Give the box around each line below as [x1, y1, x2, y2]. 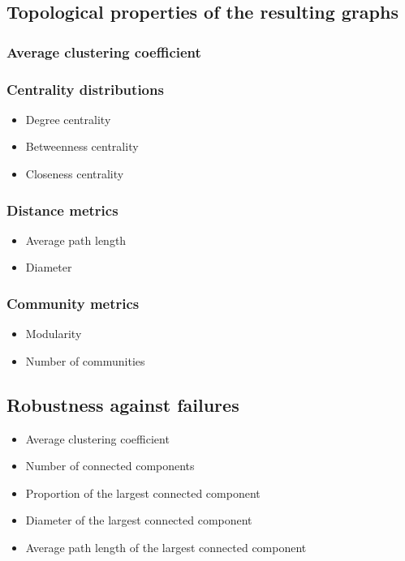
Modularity [25, 325, 82, 342]
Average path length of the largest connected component [25, 539, 307, 556]
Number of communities [25, 352, 145, 369]
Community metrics [6, 293, 140, 313]
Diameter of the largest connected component [25, 512, 252, 529]
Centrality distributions [6, 79, 164, 99]
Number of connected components [25, 457, 195, 474]
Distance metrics [6, 199, 118, 220]
